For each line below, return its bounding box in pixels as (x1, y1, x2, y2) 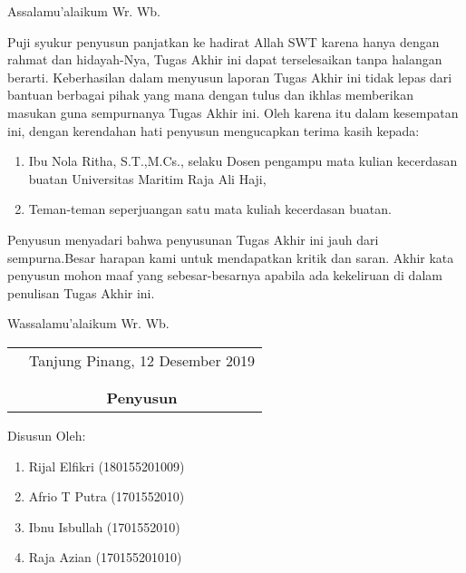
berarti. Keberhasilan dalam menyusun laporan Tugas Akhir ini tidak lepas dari (7, 67, 452, 86)
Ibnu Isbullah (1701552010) (28, 517, 180, 536)
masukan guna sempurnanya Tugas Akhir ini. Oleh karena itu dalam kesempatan (7, 102, 459, 121)
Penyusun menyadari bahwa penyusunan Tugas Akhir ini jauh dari (7, 229, 379, 248)
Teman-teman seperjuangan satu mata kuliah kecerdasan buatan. (28, 199, 392, 219)
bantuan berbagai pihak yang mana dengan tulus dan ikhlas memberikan (7, 85, 413, 104)
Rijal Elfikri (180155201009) (28, 456, 185, 475)
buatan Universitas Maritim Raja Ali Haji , (28, 169, 267, 188)
